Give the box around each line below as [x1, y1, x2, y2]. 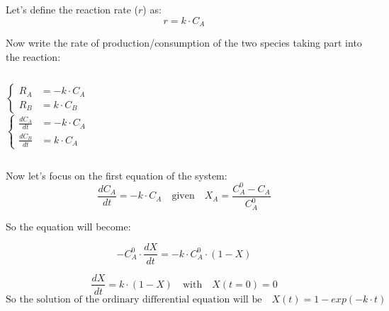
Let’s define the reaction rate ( [6, 2, 138, 16]
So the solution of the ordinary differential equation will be [6, 294, 262, 305]
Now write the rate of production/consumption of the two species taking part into [6, 35, 362, 50]
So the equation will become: [6, 218, 131, 233]
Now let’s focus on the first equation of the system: [6, 168, 227, 182]
